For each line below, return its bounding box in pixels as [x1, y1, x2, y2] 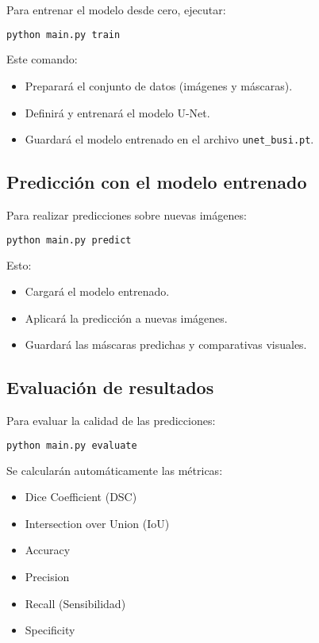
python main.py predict [6, 234, 132, 246]
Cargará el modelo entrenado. [25, 283, 170, 300]
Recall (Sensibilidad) [25, 595, 126, 611]
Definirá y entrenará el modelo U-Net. [25, 104, 210, 121]
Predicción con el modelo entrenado [6, 170, 307, 194]
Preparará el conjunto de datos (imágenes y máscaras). [25, 78, 293, 94]
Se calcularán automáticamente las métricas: [6, 461, 223, 478]
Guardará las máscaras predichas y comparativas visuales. [25, 336, 307, 353]
